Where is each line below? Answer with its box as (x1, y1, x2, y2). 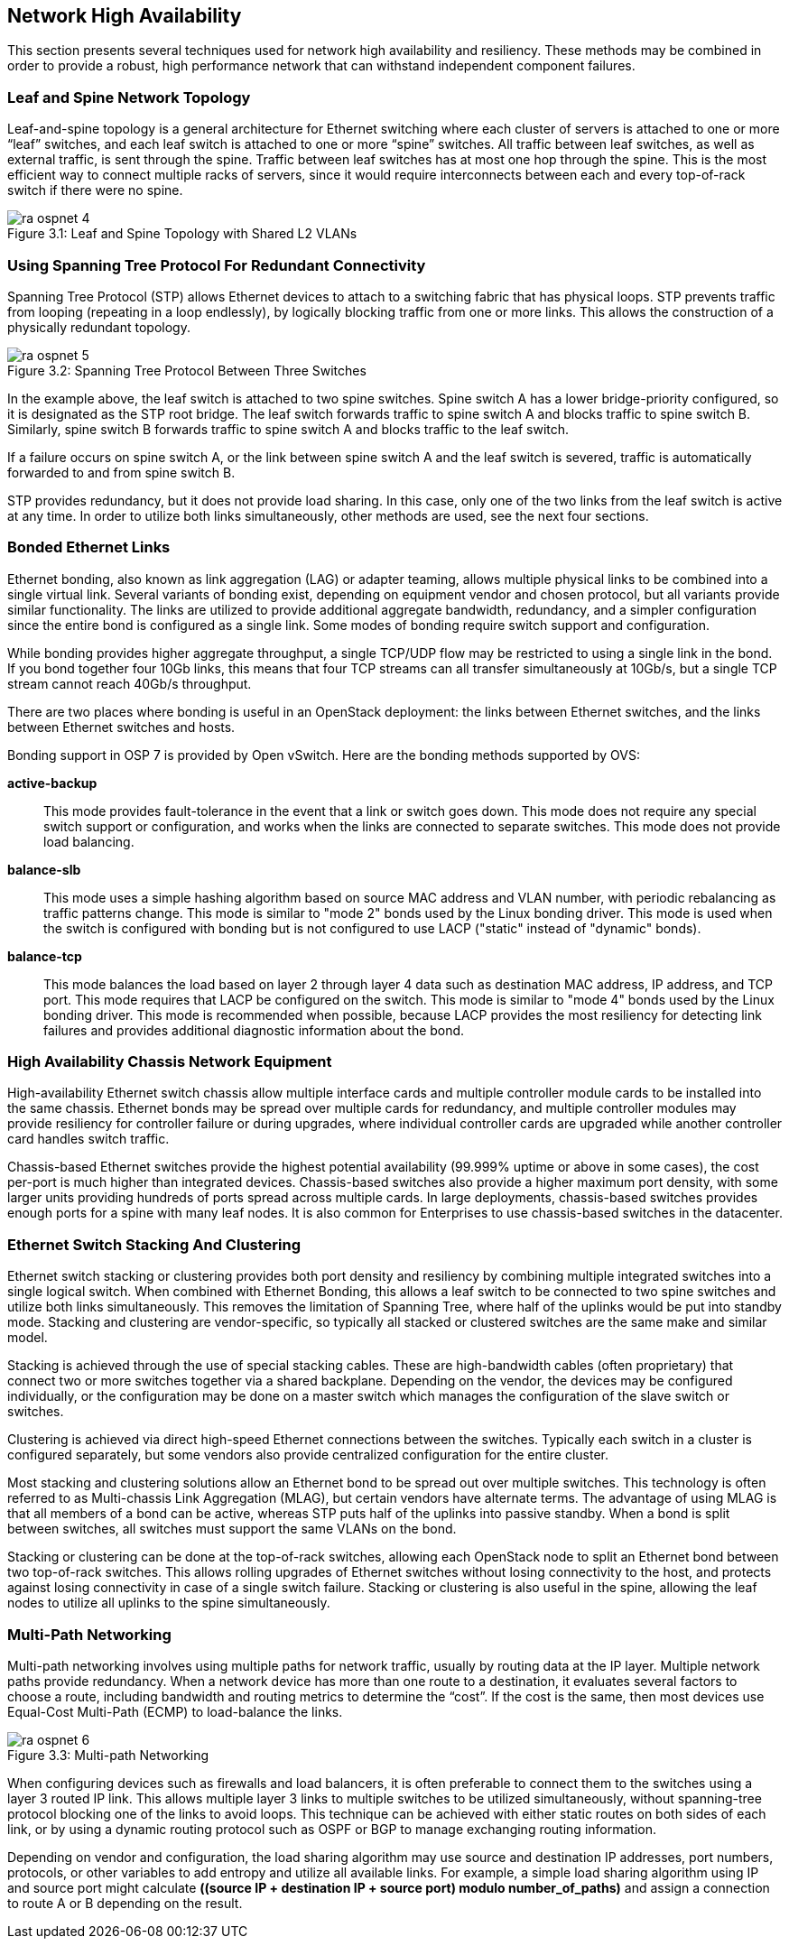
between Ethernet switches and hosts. (7, 718, 236, 735)
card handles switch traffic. (7, 1131, 170, 1147)
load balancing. (43, 833, 135, 849)
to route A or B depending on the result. (7, 1895, 243, 1911)
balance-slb (7, 861, 81, 877)
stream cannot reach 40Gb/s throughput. (7, 675, 252, 691)
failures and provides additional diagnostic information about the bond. (43, 1022, 465, 1038)
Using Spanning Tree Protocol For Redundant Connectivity (7, 255, 426, 274)
